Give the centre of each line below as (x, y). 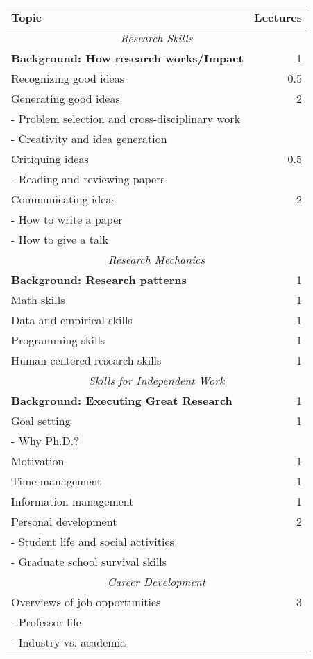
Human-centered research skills (86, 360)
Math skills (38, 300)
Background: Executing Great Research (122, 400)
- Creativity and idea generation (89, 139)
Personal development (64, 521)
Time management (57, 481)
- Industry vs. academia (69, 642)
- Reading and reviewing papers (88, 179)
